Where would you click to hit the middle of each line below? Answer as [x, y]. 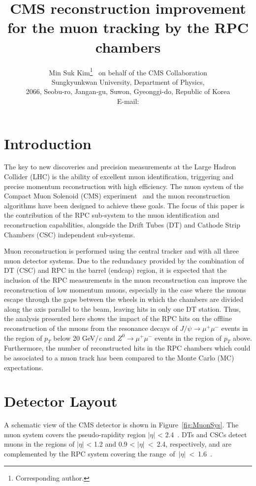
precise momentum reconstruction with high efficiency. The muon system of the [124, 186]
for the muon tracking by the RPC [128, 27]
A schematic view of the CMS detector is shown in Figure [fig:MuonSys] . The [121, 425]
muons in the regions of [39, 444]
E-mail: [128, 101]
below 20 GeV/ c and [84, 338]
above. [242, 338]
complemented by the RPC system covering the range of [90, 454]
